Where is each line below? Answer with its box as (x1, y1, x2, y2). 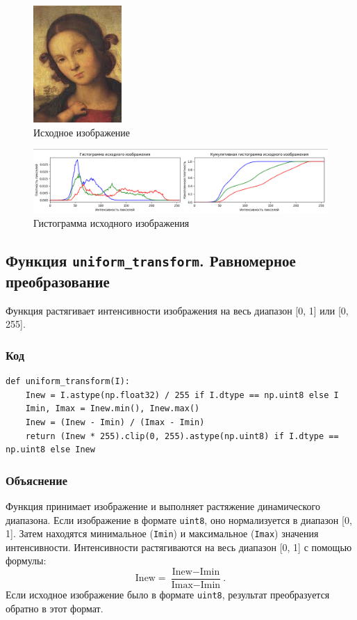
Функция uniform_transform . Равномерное (6, 249, 296, 271)
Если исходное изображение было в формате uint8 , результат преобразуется (6, 587, 330, 602)
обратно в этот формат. (6, 601, 103, 615)
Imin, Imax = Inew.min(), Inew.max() (25, 404, 200, 414)
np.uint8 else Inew (6, 445, 95, 455)
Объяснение (6, 471, 67, 488)
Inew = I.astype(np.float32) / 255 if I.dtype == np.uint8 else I (25, 390, 339, 400)
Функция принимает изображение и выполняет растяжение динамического (6, 498, 320, 513)
